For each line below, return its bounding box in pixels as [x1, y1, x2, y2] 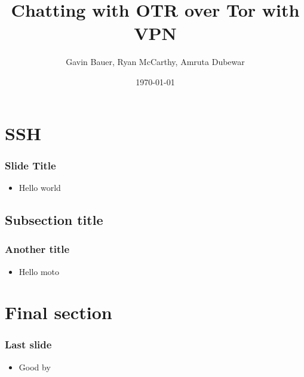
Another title [5, 242, 70, 257]
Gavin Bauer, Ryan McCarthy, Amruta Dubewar [66, 55, 245, 68]
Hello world [19, 181, 61, 193]
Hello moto [19, 265, 60, 277]
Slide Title [5, 157, 56, 172]
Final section [5, 300, 112, 325]
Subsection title [5, 210, 103, 228]
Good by [19, 360, 51, 373]
